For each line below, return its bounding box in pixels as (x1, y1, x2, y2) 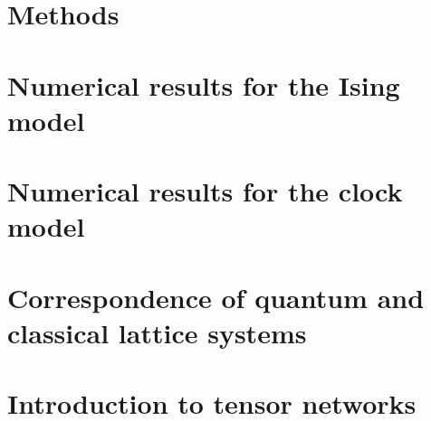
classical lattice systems (7, 313, 307, 351)
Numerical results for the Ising (7, 66, 400, 103)
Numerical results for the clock (7, 173, 403, 210)
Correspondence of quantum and (7, 278, 425, 315)
